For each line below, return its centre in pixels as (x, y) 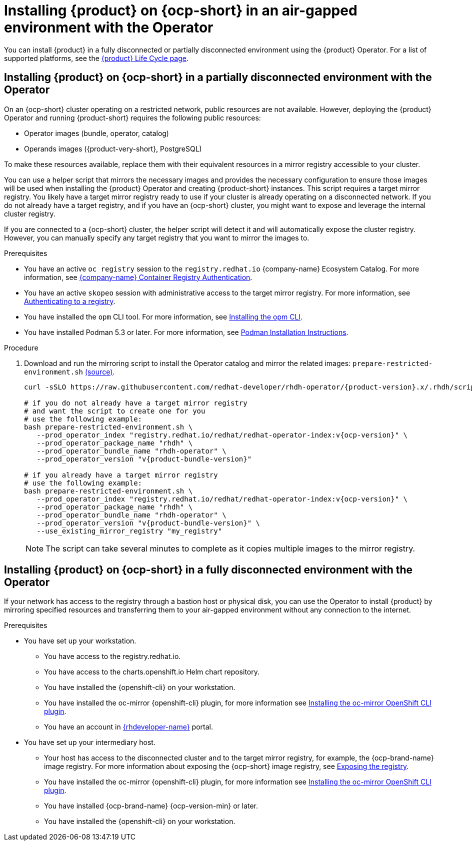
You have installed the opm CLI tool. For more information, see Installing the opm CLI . (163, 316)
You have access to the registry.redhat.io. (112, 656)
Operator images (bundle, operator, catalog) (96, 133)
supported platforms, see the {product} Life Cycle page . (96, 58)
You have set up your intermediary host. (90, 742)
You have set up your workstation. (80, 641)
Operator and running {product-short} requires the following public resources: (132, 117)
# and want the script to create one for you (115, 411)
